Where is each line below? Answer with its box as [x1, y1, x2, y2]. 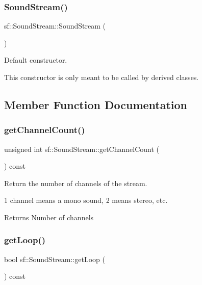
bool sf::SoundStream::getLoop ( [4, 253, 105, 264]
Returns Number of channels [4, 212, 94, 222]
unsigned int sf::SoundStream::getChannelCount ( [4, 143, 159, 154]
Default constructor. [4, 55, 67, 65]
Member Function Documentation [4, 96, 188, 112]
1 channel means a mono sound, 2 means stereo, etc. [4, 195, 168, 205]
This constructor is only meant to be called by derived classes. [4, 72, 199, 82]
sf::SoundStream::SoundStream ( [4, 20, 106, 31]
